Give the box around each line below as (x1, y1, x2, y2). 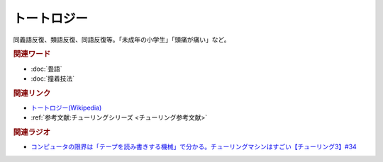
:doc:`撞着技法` (30, 74, 75, 83)
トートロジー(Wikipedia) (30, 103, 102, 112)
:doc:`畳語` (30, 64, 63, 73)
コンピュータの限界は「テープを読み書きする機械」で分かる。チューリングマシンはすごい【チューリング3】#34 (30, 142, 357, 151)
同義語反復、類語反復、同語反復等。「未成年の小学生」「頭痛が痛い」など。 (13, 35, 231, 44)
